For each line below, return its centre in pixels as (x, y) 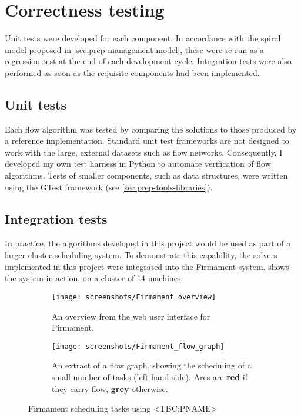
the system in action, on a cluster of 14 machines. (94, 278)
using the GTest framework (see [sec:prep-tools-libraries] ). (109, 187)
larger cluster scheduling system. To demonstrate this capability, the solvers (141, 255)
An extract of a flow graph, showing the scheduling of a (152, 365)
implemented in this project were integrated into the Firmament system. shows (147, 266)
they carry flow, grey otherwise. (110, 388)
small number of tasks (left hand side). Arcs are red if (150, 376)
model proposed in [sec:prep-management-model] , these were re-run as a (135, 49)
